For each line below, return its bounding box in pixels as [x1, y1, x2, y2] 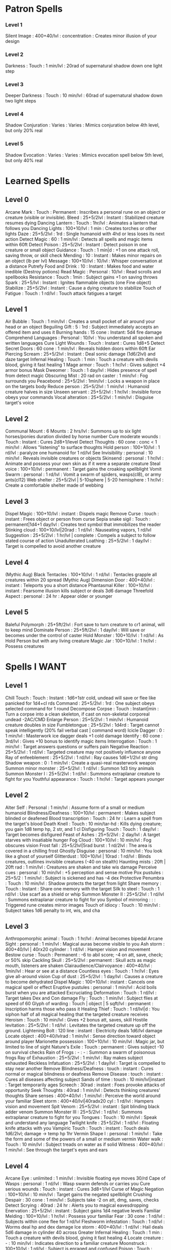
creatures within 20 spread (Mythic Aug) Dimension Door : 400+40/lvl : [5, 577, 155, 583]
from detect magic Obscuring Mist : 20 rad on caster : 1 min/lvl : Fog [5, 373, 148, 379]
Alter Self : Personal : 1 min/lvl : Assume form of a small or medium [5, 804, 145, 810]
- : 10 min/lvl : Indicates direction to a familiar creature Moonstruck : [5, 1240, 148, 1246]
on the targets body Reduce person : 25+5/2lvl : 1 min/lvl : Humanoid [5, 384, 150, 390]
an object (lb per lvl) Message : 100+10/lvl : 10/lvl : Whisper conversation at [5, 258, 163, 264]
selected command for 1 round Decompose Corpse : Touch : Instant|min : [5, 705, 159, 711]
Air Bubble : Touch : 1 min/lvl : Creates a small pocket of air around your [5, 318, 155, 324]
